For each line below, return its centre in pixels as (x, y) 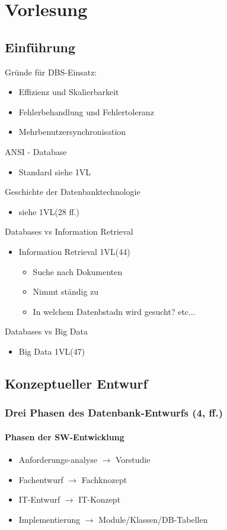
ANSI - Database (36, 151)
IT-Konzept (100, 499)
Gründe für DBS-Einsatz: (51, 72)
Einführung (40, 47)
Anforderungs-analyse (58, 459)
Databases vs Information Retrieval (69, 231)
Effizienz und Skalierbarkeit (69, 92)
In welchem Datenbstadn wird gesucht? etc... (114, 311)
